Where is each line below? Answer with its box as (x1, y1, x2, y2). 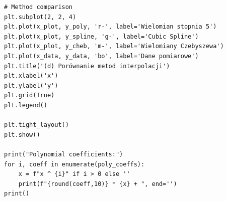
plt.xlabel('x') (4, 72, 58, 80)
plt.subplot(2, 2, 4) (4, 13, 77, 21)
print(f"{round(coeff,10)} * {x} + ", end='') (18, 180, 177, 187)
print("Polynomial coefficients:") (4, 150, 123, 158)
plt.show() (4, 131, 40, 138)
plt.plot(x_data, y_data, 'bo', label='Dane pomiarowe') (4, 52, 199, 60)
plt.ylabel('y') (4, 82, 58, 89)
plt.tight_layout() (4, 121, 69, 129)
